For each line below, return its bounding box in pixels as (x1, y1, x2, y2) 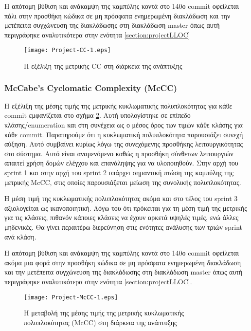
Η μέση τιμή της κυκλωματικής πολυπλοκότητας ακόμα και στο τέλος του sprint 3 (4, 193, 238, 203)
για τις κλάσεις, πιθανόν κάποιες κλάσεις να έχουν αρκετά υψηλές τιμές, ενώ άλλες (4, 212, 239, 222)
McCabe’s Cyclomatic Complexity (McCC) (4, 81, 178, 93)
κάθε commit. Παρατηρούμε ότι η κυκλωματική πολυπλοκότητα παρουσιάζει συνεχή (4, 129, 243, 139)
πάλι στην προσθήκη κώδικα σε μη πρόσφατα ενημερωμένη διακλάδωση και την (4, 10, 231, 20)
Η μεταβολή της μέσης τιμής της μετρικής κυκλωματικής (24, 308, 184, 318)
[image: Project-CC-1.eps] (24, 47, 111, 54)
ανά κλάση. (4, 231, 36, 241)
